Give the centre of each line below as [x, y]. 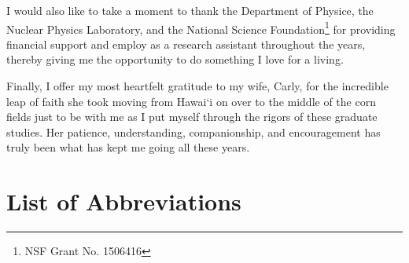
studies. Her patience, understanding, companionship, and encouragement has [193, 131]
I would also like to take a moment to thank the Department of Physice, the [190, 10]
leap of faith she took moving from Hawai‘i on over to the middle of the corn [191, 101]
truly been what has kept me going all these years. [128, 147]
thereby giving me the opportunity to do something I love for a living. [175, 59]
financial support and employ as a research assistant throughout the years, [186, 44]
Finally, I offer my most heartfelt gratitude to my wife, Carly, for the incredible [197, 86]
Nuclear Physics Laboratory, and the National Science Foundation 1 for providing [201, 27]
